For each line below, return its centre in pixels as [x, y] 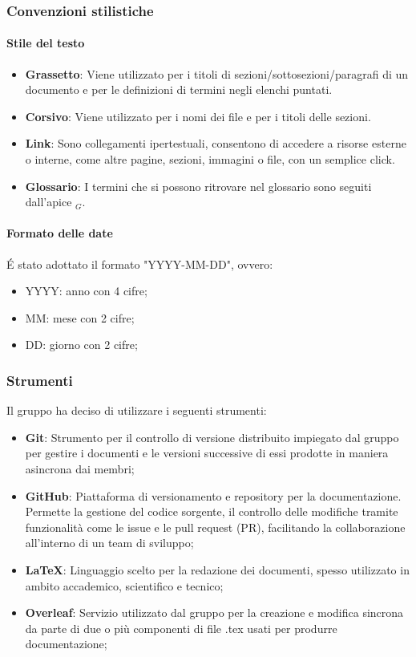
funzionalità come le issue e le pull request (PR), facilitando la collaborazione [215, 527]
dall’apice [48, 202]
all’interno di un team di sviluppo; [109, 543]
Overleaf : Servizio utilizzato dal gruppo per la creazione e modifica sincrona [214, 612]
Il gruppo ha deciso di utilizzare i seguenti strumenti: [137, 410]
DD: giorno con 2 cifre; [81, 345]
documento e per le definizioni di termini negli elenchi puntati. [179, 89]
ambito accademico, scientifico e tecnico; [124, 585]
